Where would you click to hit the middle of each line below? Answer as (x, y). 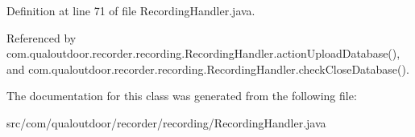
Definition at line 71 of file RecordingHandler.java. (131, 10)
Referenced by (41, 37)
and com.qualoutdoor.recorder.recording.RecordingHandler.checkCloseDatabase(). (208, 68)
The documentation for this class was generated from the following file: (182, 96)
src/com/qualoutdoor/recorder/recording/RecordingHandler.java (166, 122)
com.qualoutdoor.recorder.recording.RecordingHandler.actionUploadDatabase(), (203, 53)
